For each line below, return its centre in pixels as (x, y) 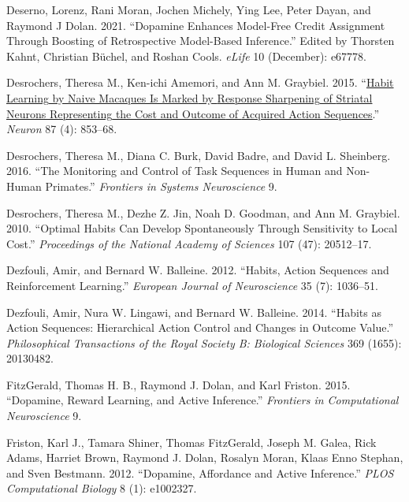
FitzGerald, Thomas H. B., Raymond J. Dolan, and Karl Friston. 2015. (178, 384)
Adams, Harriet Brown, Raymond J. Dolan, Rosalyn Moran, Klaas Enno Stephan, (205, 457)
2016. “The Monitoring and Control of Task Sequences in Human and (175, 171)
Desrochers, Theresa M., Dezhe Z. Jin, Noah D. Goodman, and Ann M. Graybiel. (203, 212)
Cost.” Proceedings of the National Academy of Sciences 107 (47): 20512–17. (189, 243)
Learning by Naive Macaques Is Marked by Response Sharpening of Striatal (190, 97)
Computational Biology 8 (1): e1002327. (102, 488)
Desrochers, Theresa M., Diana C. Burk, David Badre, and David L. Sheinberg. (199, 155)
